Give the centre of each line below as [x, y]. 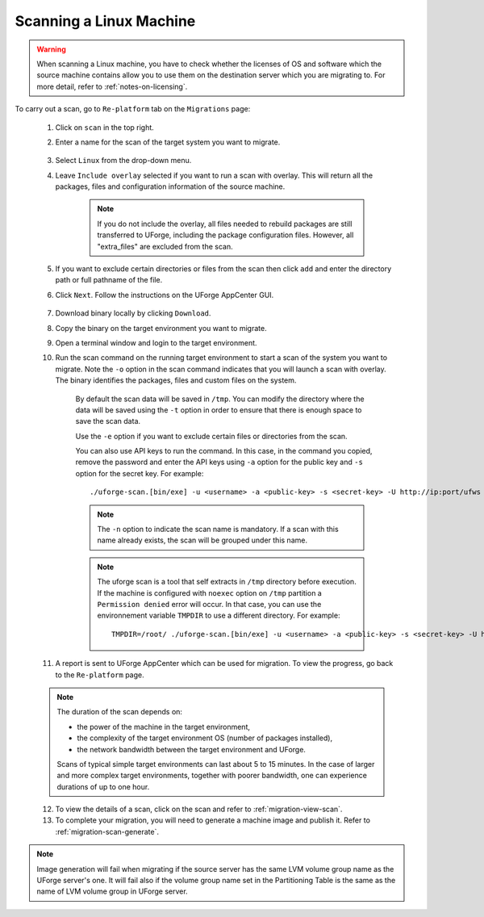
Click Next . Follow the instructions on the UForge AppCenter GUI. [165, 295]
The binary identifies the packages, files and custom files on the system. [176, 380]
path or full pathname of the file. [109, 280]
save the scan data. [108, 421]
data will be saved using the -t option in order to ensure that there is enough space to [219, 410]
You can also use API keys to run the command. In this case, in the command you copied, [224, 451]
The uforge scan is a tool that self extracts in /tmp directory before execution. [227, 582]
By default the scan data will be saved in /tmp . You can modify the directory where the [220, 399]
